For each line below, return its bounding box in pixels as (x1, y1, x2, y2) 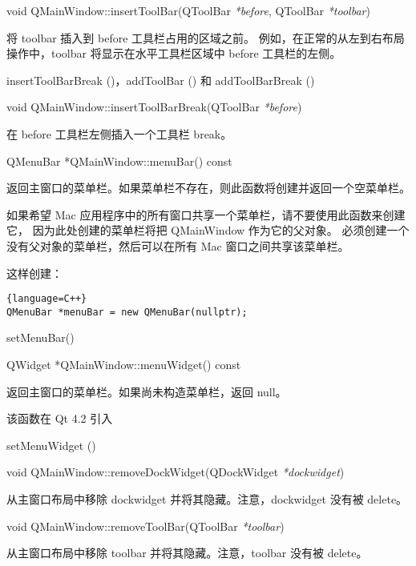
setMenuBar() (6, 329, 75, 346)
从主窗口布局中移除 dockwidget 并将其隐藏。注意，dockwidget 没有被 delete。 (6, 491, 408, 507)
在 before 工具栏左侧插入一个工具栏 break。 (6, 125, 232, 142)
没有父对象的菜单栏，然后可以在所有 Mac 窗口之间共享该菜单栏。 (6, 237, 349, 254)
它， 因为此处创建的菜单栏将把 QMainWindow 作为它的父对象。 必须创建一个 (6, 222, 410, 239)
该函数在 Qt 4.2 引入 (6, 410, 113, 427)
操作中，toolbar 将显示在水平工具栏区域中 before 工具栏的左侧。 (6, 45, 341, 62)
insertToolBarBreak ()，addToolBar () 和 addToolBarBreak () (6, 71, 315, 88)
